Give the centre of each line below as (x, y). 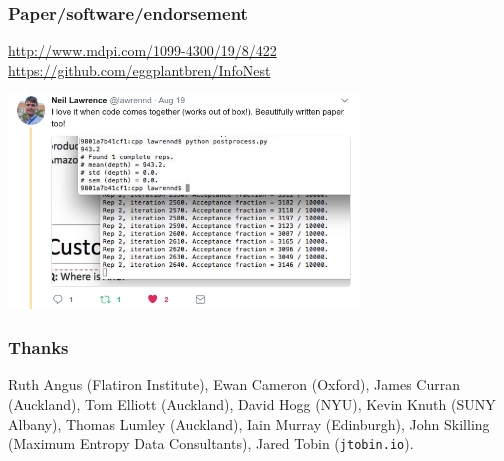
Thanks (38, 347)
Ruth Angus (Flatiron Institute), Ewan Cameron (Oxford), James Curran (234, 384)
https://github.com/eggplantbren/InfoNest (139, 69)
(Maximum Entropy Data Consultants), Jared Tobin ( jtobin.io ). (211, 443)
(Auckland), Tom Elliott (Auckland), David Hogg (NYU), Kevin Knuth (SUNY (252, 403)
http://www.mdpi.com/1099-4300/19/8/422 (142, 50)
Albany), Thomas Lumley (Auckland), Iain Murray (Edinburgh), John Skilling (249, 423)
